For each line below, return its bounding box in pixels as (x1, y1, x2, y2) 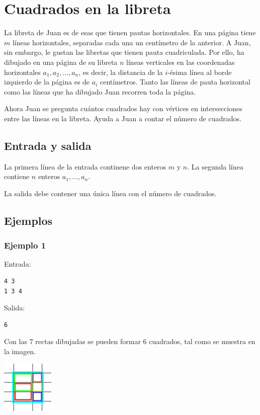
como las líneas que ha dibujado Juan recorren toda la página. (4, 86, 196, 97)
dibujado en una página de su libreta (4, 56, 118, 67)
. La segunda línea (187, 161, 243, 172)
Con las (4, 336, 27, 347)
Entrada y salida (4, 137, 92, 153)
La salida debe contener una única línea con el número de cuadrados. (4, 188, 217, 198)
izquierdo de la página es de (4, 76, 90, 87)
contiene (4, 171, 30, 182)
